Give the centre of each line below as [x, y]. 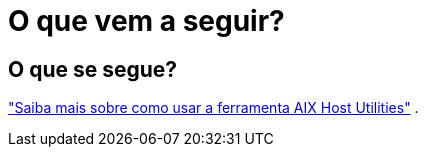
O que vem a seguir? [146, 21]
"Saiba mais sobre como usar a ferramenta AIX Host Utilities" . [213, 108]
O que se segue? [93, 69]
